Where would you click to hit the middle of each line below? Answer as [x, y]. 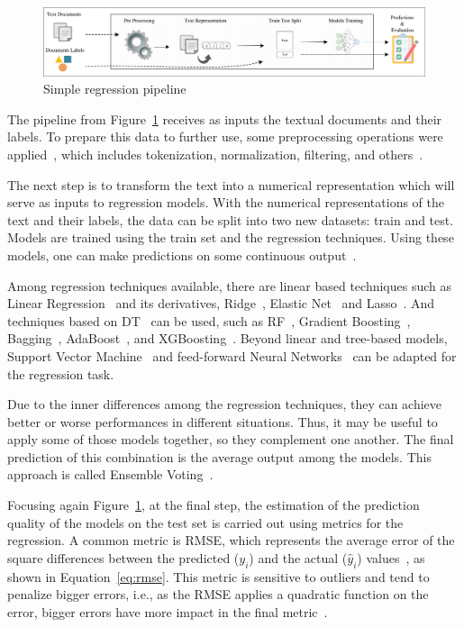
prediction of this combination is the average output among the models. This [219, 456]
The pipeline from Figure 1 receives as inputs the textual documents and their [225, 118]
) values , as [391, 557]
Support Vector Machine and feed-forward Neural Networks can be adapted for [232, 355]
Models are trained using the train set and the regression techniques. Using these [231, 237]
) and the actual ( [298, 557]
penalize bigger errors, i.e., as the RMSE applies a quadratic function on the [218, 594]
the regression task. [61, 373]
